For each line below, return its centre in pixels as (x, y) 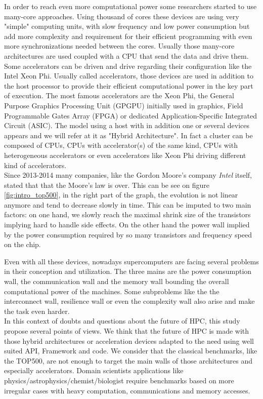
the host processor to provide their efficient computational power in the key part (129, 85)
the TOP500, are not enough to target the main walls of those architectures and (128, 360)
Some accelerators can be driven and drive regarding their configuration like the (128, 66)
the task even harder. (37, 311)
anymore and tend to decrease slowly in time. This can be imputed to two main (128, 204)
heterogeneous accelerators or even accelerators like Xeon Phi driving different (125, 155)
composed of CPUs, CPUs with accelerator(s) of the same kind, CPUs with (121, 145)
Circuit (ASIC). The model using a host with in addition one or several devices (127, 125)
